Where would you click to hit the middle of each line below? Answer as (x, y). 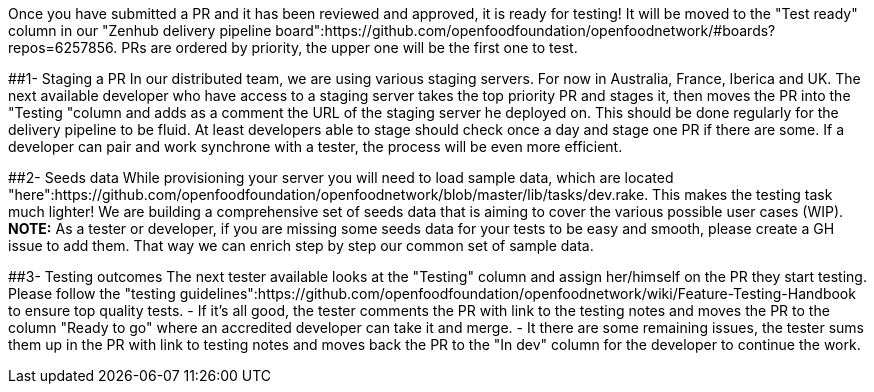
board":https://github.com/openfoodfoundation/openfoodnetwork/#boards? (525, 30)
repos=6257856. (63, 47)
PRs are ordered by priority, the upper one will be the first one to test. (349, 47)
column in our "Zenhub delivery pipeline (140, 30)
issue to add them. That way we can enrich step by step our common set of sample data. (301, 245)
